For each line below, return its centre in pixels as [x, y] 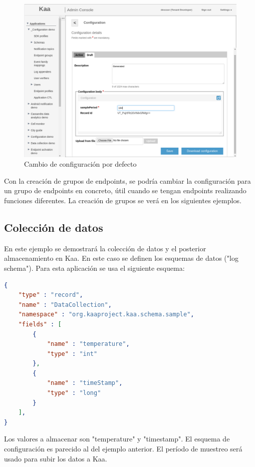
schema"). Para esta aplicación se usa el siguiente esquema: [94, 268]
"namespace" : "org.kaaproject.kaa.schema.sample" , [106, 315]
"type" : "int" [72, 354]
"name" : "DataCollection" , [65, 305]
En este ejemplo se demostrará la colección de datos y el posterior [105, 248]
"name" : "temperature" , [88, 344]
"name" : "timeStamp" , [85, 383]
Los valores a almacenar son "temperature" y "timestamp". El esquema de [117, 439]
